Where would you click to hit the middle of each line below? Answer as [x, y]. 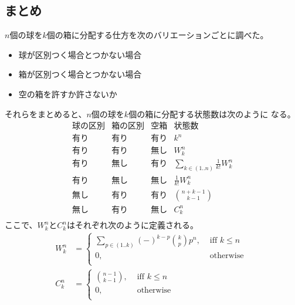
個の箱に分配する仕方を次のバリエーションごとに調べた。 [157, 35]
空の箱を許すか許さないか [68, 94]
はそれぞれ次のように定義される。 [133, 225]
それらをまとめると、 [46, 113]
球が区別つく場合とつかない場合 [80, 54]
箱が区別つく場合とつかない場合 [80, 74]
